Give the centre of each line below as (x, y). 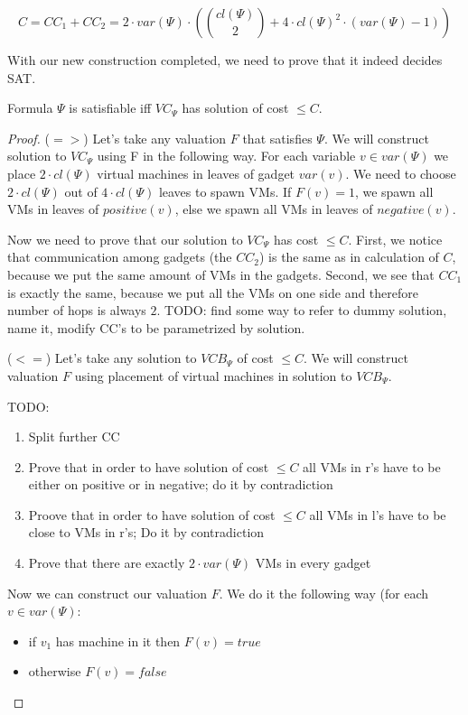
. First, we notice (395, 239)
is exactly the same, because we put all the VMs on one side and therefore (213, 292)
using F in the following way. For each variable (226, 156)
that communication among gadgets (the (120, 257)
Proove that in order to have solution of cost (152, 514)
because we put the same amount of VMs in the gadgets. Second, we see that (221, 274)
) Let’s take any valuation (155, 138)
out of (81, 191)
